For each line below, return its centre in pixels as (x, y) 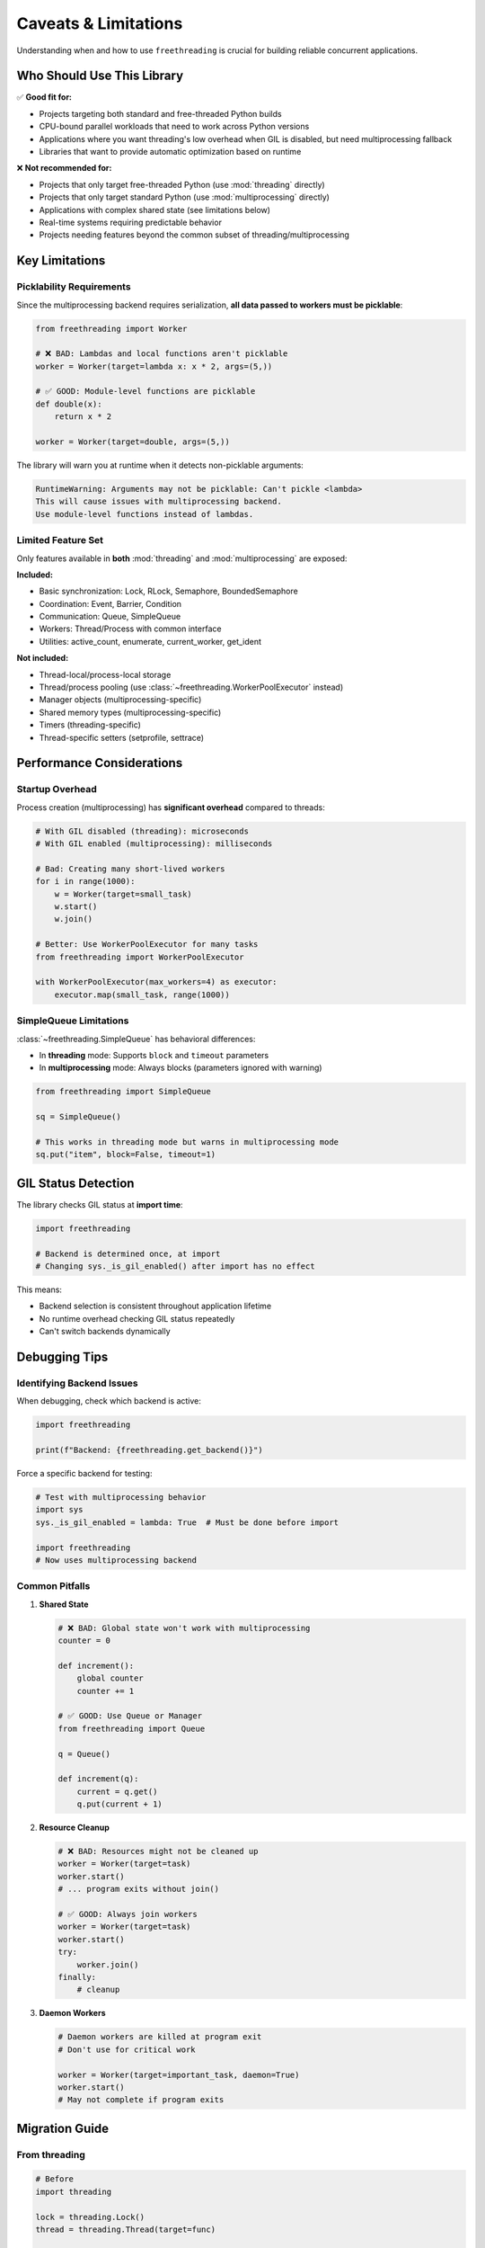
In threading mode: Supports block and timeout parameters (154, 1055)
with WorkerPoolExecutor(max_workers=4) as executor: (156, 982)
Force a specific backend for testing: (84, 1473)
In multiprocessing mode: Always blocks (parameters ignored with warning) (181, 1068)
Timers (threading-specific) (90, 725)
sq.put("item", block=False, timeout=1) (125, 1155)
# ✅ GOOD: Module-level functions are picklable (145, 392)
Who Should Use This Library (100, 76)
